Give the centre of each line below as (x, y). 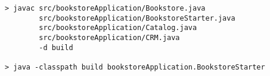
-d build (56, 47)
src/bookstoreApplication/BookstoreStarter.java (137, 18)
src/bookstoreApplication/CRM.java (109, 37)
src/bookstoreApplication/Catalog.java (118, 28)
